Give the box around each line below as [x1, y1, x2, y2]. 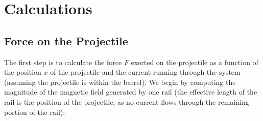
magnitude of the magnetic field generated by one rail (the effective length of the [4, 86, 257, 97]
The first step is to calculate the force [4, 56, 122, 67]
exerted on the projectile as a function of [131, 56, 258, 67]
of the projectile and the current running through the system [50, 67, 241, 77]
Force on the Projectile [4, 33, 128, 48]
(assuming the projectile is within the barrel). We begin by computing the [4, 76, 236, 87]
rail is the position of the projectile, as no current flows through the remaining [4, 96, 249, 107]
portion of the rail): [4, 106, 65, 117]
